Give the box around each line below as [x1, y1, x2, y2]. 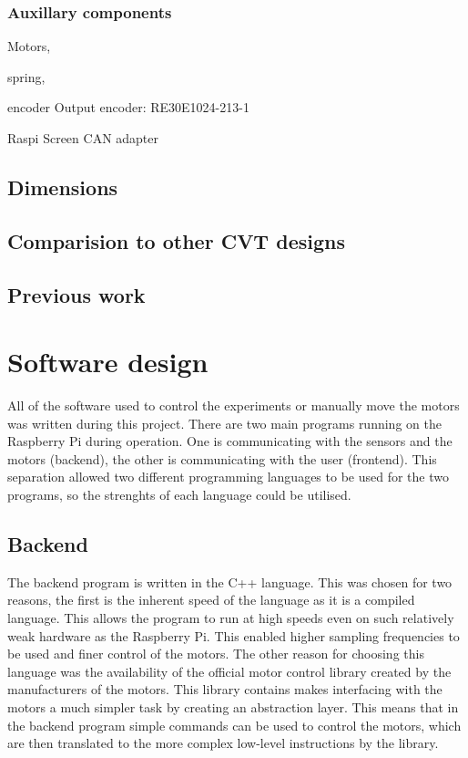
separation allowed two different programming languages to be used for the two [7, 467, 449, 486]
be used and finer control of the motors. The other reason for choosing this [7, 644, 424, 663]
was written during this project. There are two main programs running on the [7, 413, 442, 432]
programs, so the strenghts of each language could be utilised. [7, 485, 351, 504]
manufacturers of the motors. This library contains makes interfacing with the [7, 680, 443, 699]
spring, [7, 67, 46, 86]
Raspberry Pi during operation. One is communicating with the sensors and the [7, 431, 453, 451]
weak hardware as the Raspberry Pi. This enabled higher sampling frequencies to [7, 626, 460, 645]
